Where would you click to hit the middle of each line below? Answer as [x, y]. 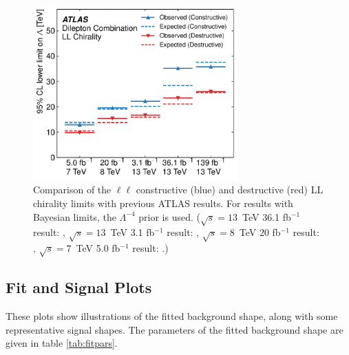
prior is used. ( [169, 216]
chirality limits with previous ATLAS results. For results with [163, 203]
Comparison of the [72, 190]
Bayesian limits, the [75, 216]
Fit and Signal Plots [79, 287]
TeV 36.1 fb [266, 216]
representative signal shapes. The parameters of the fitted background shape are [174, 329]
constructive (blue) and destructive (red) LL [230, 190]
